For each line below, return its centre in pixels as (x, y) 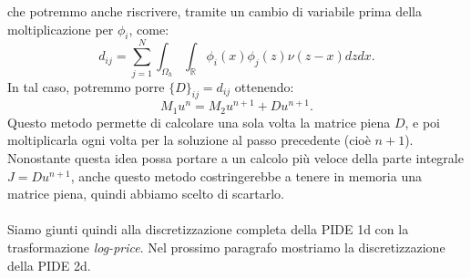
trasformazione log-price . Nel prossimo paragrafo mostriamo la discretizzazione (226, 247)
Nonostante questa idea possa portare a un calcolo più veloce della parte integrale (235, 158)
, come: (149, 29)
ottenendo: (264, 86)
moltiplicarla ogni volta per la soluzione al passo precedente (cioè (189, 140)
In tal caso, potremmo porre (86, 86)
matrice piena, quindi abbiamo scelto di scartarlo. (146, 194)
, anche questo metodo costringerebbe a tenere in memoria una (246, 175)
